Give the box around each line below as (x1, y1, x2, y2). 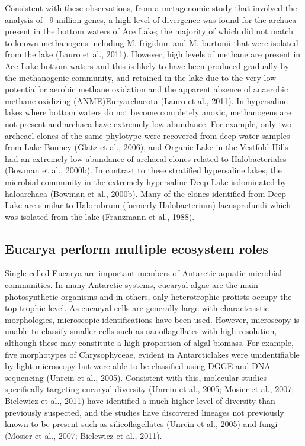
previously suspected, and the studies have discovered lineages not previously (5, 406, 284, 418)
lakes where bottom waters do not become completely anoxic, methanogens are (5, 106, 291, 118)
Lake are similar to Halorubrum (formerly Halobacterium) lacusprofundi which (5, 199, 291, 211)
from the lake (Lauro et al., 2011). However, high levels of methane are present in (5, 48, 301, 60)
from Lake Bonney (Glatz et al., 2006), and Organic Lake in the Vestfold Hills (5, 141, 288, 153)
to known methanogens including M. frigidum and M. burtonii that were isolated (5, 36, 298, 49)
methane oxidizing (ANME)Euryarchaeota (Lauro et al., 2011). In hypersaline (5, 94, 288, 106)
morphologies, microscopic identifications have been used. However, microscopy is (5, 313, 300, 325)
